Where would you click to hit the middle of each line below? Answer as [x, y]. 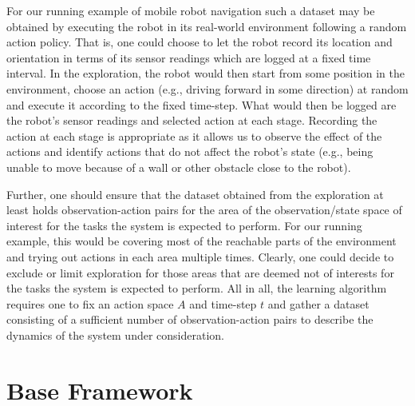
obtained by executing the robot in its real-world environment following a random [207, 26]
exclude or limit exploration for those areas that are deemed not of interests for [200, 272]
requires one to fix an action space [90, 303]
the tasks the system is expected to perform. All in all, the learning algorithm [197, 288]
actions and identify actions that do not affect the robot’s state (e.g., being [190, 151]
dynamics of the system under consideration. [115, 334]
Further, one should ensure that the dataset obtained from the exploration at [195, 194]
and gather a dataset [318, 303]
